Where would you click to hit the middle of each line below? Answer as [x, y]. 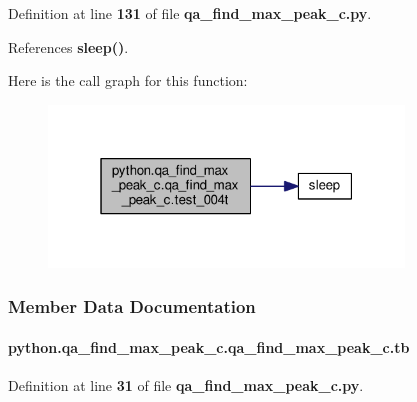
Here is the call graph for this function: [128, 80]
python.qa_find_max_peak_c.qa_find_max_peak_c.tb [209, 346]
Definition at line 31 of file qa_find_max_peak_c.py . [186, 385]
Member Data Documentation [132, 306]
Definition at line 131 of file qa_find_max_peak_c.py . [190, 13]
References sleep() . [68, 46]
